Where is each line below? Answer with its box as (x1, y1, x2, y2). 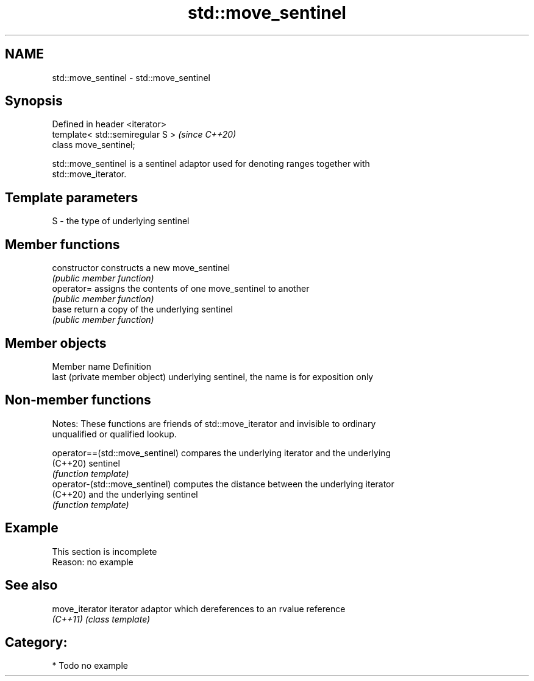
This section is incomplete (52, 546, 157, 557)
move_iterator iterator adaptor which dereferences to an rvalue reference (52, 603, 346, 614)
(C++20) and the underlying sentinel (52, 489, 198, 499)
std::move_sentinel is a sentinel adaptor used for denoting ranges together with (52, 158, 370, 169)
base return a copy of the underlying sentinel (52, 304, 233, 315)
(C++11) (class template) (52, 613, 151, 624)
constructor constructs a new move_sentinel (52, 263, 230, 273)
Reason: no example (52, 556, 133, 567)
